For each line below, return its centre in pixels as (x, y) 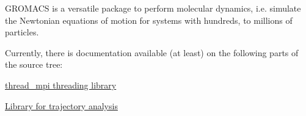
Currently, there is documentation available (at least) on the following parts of (152, 52)
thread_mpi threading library (61, 85)
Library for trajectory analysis (61, 105)
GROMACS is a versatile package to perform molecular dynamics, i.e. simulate (153, 8)
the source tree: (34, 64)
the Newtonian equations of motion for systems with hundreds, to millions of (149, 20)
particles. (22, 32)
